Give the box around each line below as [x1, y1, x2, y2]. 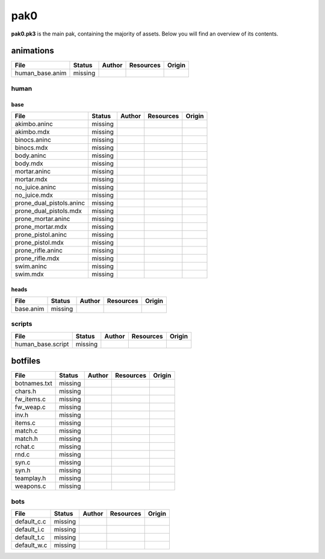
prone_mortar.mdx [14, 223, 67, 231]
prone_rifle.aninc [14, 246, 63, 255]
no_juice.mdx [14, 191, 54, 199]
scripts [11, 320, 32, 328]
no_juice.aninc [14, 183, 57, 192]
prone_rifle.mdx [14, 254, 60, 263]
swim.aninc [14, 262, 48, 270]
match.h [14, 434, 39, 443]
